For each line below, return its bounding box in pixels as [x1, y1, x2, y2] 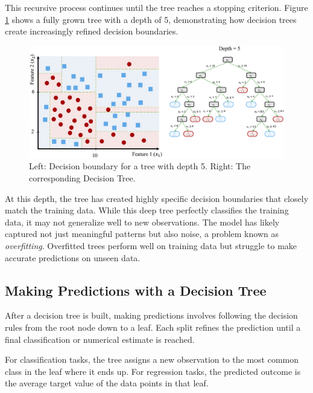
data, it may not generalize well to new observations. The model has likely [5, 215, 280, 228]
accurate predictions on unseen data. [5, 251, 141, 264]
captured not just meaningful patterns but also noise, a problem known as [5, 227, 279, 240]
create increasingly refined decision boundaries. [5, 25, 179, 37]
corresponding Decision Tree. [29, 172, 136, 184]
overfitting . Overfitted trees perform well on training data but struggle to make [5, 239, 297, 252]
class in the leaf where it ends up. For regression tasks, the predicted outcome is [5, 365, 301, 377]
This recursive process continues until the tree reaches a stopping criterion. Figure [5, 1, 308, 13]
